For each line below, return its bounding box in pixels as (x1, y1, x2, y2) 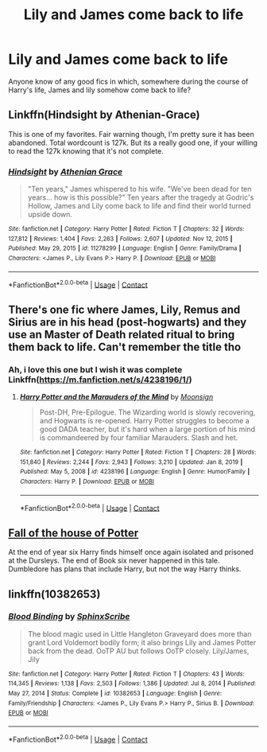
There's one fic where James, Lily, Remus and (8, 302, 241, 316)
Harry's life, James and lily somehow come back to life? (8, 85, 192, 95)
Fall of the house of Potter (8, 526, 139, 540)
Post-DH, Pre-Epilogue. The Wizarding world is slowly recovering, (39, 407, 256, 417)
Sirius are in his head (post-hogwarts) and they (8, 315, 247, 329)
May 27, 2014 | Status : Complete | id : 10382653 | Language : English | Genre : (8, 690, 222, 698)
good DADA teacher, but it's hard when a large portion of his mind (39, 424, 256, 434)
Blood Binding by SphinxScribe (8, 611, 130, 622)
